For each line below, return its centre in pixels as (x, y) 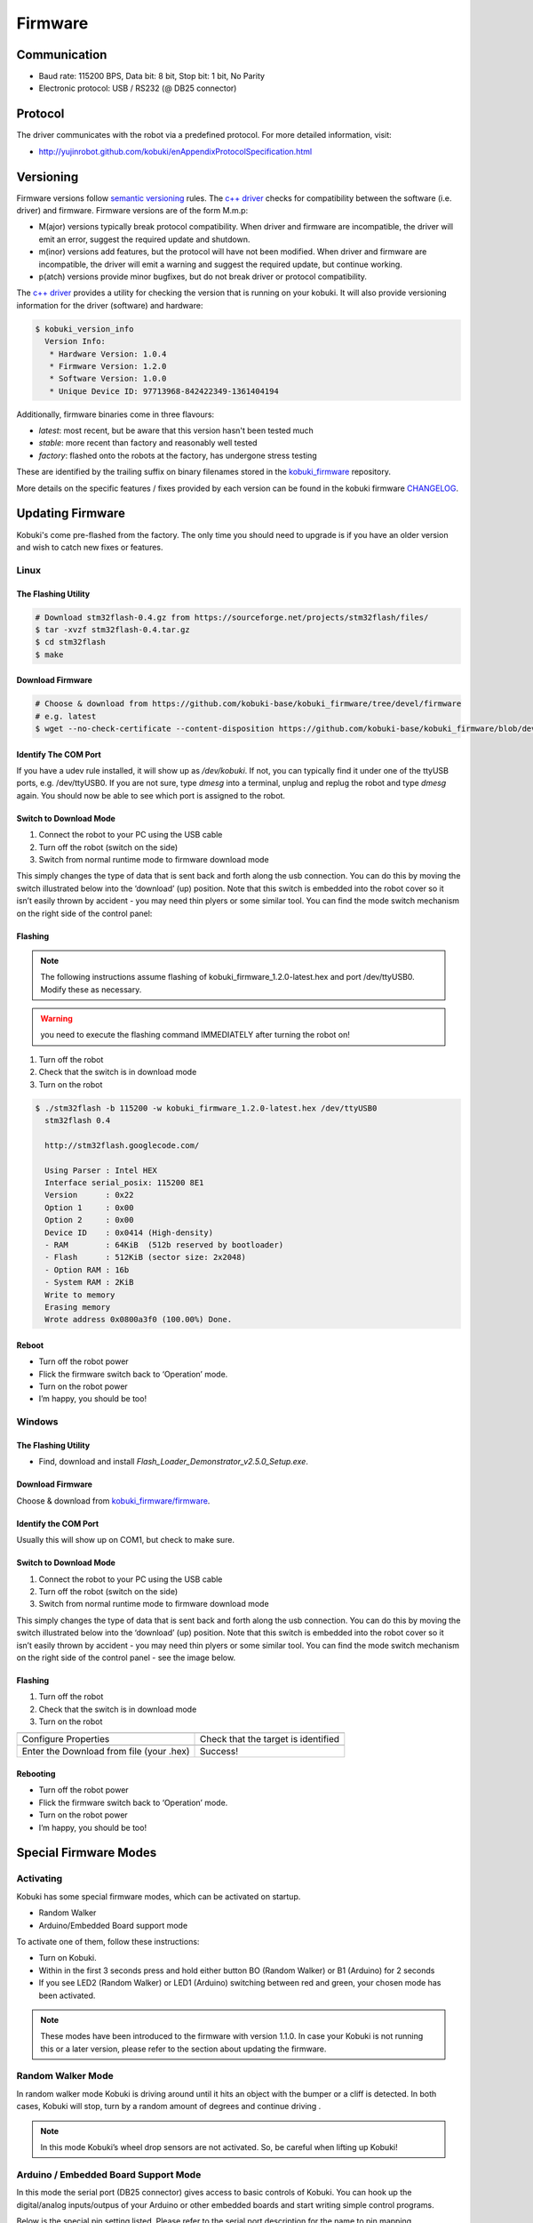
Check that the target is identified (270, 1739)
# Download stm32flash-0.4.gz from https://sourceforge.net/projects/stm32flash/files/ (232, 617)
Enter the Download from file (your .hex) (106, 1752)
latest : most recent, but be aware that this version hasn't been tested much (176, 430)
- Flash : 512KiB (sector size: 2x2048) (145, 1257)
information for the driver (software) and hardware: (110, 305)
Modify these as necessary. (91, 989)
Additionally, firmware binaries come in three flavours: (115, 414)
